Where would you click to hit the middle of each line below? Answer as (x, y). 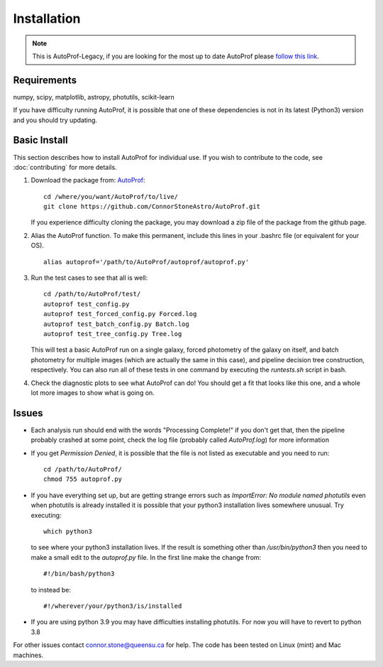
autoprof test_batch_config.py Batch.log (116, 324)
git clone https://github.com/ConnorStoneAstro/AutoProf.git (152, 207)
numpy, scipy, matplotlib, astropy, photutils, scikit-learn (94, 97)
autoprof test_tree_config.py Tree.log (113, 334)
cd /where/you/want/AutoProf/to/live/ (111, 196)
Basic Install (40, 140)
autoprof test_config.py (87, 304)
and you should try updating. (55, 120)
